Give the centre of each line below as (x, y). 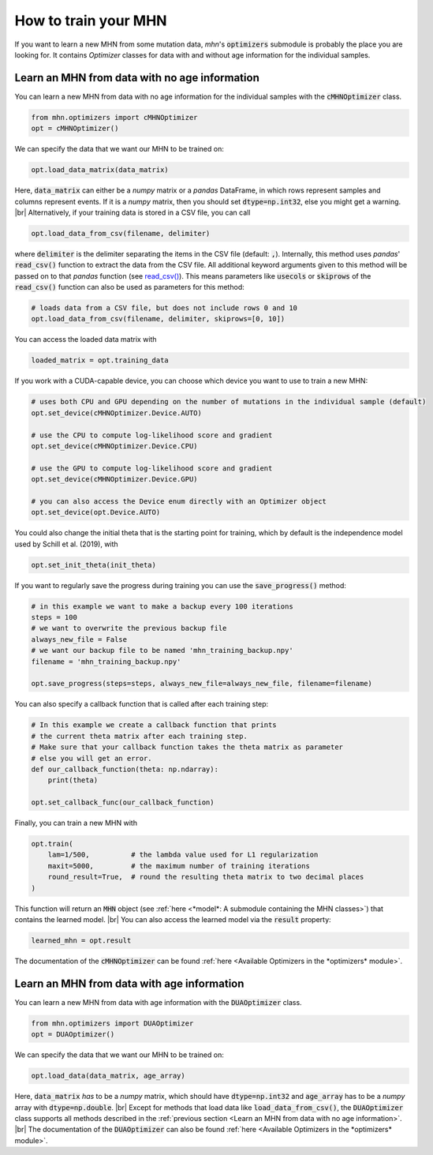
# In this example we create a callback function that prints (154, 725)
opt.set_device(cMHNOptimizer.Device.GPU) (114, 479)
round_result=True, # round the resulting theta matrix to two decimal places (206, 877)
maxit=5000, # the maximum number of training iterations (179, 866)
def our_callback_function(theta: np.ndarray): (125, 769)
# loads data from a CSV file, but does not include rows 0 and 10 (164, 308)
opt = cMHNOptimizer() (75, 129)
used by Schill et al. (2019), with (66, 544)
